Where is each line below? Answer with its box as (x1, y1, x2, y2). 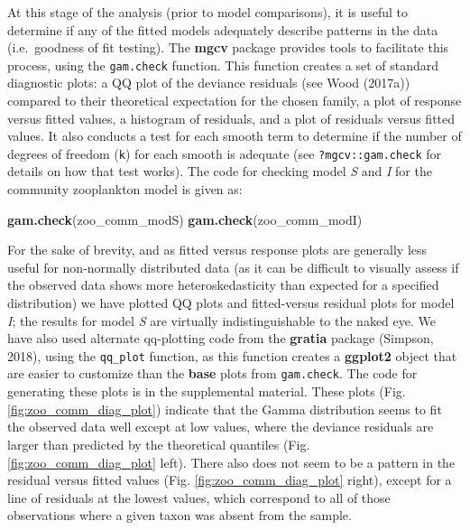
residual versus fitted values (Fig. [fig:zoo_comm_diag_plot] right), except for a (7, 470, 452, 489)
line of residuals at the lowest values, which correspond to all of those (7, 488, 391, 507)
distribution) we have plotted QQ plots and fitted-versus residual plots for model (7, 293, 455, 312)
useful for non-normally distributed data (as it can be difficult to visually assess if (7, 257, 459, 276)
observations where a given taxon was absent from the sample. (7, 506, 352, 525)
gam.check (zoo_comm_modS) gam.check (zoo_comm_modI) (7, 209, 363, 228)
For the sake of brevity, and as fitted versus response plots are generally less (7, 240, 428, 259)
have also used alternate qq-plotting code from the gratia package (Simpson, (7, 329, 434, 348)
